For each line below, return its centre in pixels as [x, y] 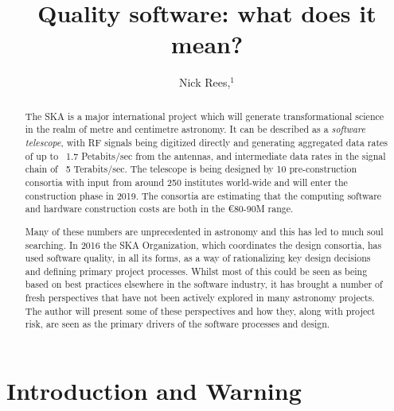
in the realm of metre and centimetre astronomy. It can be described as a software [195, 129]
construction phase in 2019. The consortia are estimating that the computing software [203, 195]
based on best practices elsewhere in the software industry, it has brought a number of [204, 284]
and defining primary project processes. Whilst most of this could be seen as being [196, 271]
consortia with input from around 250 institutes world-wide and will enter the [186, 182]
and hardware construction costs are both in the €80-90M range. [159, 209]
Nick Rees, [205, 82]
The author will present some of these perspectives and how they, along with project [200, 310]
